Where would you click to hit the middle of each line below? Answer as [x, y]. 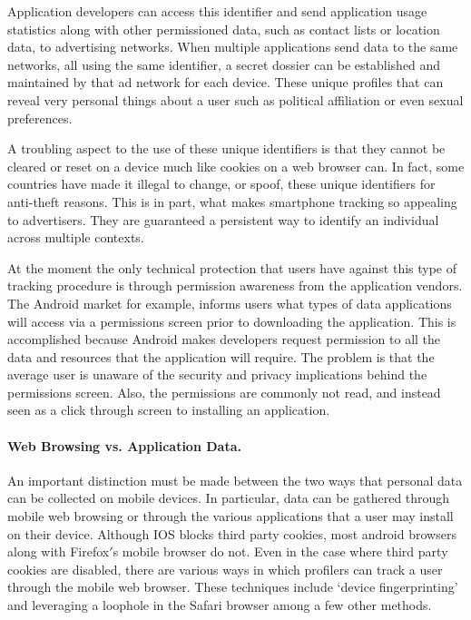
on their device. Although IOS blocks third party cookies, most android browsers [232, 533]
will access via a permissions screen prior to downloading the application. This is [232, 321]
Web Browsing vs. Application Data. [124, 445]
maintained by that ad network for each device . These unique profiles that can [226, 82]
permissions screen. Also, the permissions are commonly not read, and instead [224, 392]
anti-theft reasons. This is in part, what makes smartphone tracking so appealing [232, 201]
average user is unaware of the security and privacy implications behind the [217, 374]
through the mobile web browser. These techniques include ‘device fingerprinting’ [233, 587]
